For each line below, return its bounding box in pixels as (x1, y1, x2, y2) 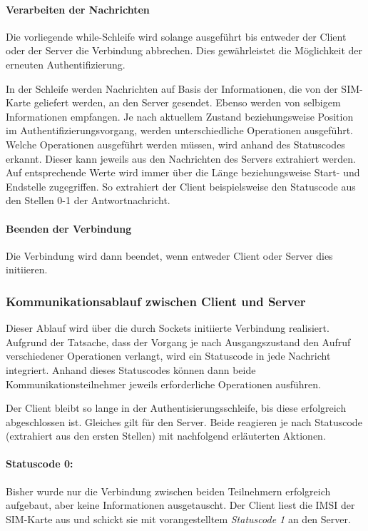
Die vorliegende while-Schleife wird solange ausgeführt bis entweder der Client (6, 29, 347, 44)
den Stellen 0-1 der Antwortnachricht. (6, 193, 170, 208)
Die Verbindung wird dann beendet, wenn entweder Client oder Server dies (6, 248, 333, 263)
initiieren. (6, 262, 48, 277)
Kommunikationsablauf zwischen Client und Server (6, 292, 306, 310)
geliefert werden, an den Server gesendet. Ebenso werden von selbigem (34, 95, 341, 110)
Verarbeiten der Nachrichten (6, 1, 150, 16)
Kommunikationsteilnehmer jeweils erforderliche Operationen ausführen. (6, 376, 321, 391)
